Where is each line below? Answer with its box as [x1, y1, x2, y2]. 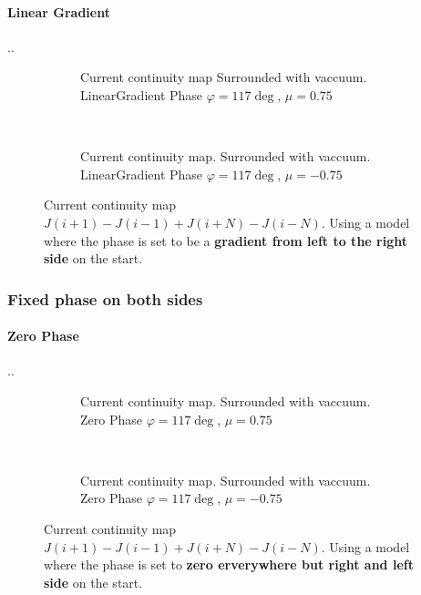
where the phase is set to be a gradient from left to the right [44, 231, 407, 250]
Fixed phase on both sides [7, 287, 203, 310]
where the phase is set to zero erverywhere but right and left [44, 555, 414, 574]
